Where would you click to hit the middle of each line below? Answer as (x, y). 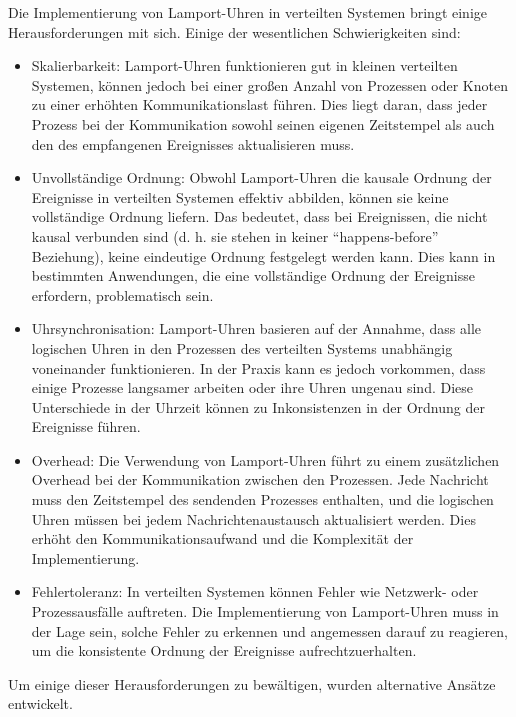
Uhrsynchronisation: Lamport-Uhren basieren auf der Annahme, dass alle (256, 328)
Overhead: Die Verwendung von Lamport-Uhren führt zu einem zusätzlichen (265, 459)
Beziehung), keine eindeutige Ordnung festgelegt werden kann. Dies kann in (263, 255)
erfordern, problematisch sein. (122, 294)
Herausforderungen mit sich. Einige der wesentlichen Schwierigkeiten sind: (234, 31)
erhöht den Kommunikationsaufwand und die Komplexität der (222, 538)
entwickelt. (40, 703)
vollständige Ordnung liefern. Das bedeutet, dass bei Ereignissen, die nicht (259, 216)
